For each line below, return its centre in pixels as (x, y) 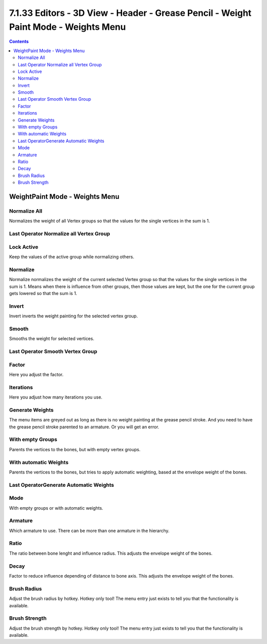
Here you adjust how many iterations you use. (56, 397)
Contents (19, 42)
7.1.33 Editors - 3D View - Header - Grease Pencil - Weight (130, 13)
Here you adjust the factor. (36, 374)
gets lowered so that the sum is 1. (43, 293)
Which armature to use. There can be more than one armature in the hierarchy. (89, 530)
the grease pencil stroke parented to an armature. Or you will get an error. (84, 427)
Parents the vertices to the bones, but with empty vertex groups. (75, 449)
